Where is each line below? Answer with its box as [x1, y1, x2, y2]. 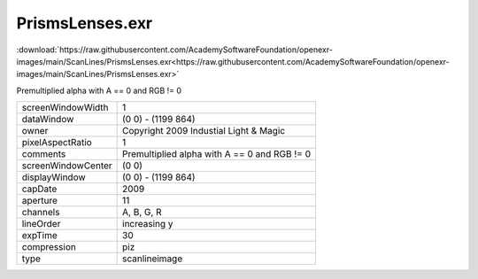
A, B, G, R [122, 206, 163, 219]
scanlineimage [122, 252, 183, 265]
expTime [21, 229, 58, 242]
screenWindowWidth [21, 102, 110, 114]
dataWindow [21, 113, 74, 126]
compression [21, 241, 77, 253]
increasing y [122, 218, 173, 230]
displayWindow [21, 171, 86, 183]
